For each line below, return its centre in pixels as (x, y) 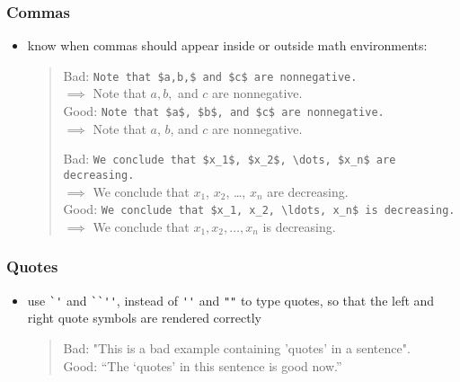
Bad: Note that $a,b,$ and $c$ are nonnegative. (210, 75)
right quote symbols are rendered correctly (144, 318)
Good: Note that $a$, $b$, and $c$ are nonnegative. (224, 111)
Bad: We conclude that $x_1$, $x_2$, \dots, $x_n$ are (230, 159)
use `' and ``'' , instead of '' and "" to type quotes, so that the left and (231, 300)
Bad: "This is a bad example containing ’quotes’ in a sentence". (237, 347)
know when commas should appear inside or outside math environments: (227, 45)
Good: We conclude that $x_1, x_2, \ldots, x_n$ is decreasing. (259, 209)
